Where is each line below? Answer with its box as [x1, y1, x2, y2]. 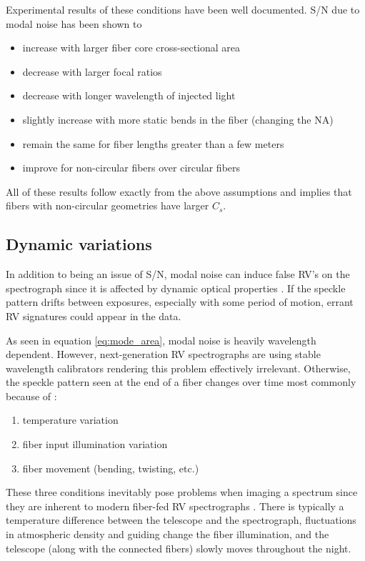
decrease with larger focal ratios [22, 64, 162, 79]
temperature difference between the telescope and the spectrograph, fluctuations [6, 512, 356, 527]
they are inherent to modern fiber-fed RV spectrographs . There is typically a [6, 498, 344, 513]
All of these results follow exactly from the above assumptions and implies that [6, 184, 352, 199]
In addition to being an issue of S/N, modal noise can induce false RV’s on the [6, 267, 350, 282]
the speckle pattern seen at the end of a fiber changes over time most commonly [6, 374, 356, 389]
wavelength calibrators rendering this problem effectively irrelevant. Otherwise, [6, 360, 351, 375]
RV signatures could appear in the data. [6, 308, 181, 323]
